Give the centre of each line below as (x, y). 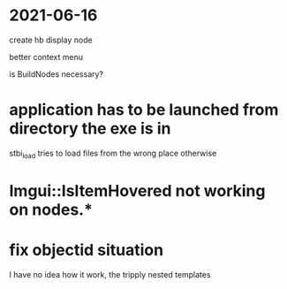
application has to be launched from (144, 110)
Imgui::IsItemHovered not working (137, 190)
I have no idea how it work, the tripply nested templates (110, 274)
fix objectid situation (87, 251)
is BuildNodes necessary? (57, 74)
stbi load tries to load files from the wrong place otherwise (113, 154)
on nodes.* (51, 209)
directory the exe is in (90, 129)
